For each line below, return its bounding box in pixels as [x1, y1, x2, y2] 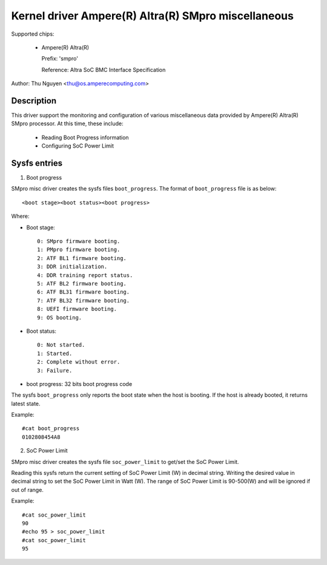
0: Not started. [37, 342, 85, 348]
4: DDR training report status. [37, 272, 133, 278]
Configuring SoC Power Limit [41, 142, 114, 149]
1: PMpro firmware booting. [37, 246, 121, 253]
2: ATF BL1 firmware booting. [37, 255, 127, 261]
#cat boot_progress [22, 425, 80, 432]
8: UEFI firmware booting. [37, 305, 117, 313]
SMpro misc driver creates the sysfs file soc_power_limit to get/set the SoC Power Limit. [11, 458, 239, 465]
